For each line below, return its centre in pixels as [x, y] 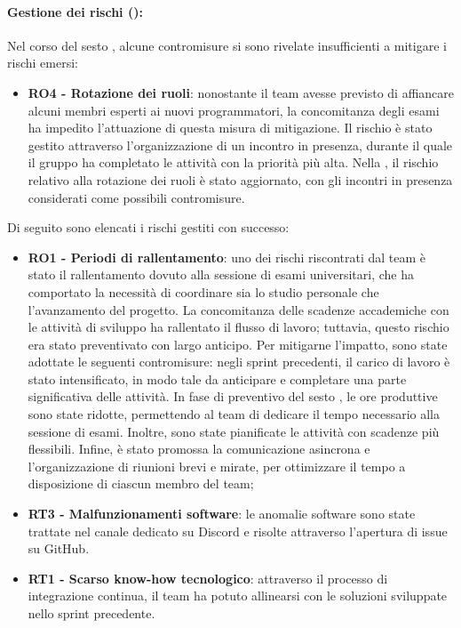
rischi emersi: [43, 63]
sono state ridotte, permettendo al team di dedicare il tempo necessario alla [234, 414]
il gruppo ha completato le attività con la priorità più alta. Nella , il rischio [233, 162]
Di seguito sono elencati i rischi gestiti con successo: [148, 227]
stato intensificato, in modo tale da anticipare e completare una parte [217, 378]
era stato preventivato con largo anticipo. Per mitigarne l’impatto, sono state [238, 344]
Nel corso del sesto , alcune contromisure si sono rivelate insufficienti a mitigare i [227, 45]
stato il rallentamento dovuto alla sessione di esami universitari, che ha [221, 274]
